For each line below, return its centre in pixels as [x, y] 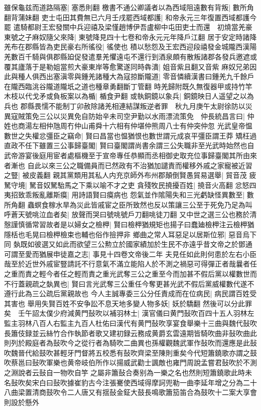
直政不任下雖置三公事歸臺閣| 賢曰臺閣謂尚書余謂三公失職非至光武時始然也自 [129, 145]
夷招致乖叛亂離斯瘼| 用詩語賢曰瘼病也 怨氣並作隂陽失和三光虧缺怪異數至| [124, 195]
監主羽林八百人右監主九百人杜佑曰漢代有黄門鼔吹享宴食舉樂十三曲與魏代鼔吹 [130, 323]
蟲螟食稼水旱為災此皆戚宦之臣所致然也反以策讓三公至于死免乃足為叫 [140, 204]
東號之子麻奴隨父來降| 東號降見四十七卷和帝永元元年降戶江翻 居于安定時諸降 [130, 37]
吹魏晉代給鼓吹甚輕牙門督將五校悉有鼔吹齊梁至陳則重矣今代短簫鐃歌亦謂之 [127, 352]
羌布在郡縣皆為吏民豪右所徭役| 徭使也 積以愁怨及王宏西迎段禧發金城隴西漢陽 [130, 47]
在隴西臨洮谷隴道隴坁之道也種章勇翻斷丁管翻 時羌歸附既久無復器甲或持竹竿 [128, 86]
